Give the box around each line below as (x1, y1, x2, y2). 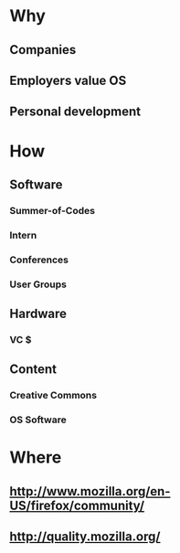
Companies (9, 42, 77, 58)
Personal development (9, 104, 142, 120)
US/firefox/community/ (9, 497, 144, 513)
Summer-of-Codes (9, 204, 96, 217)
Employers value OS (9, 72, 127, 88)
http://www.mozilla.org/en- (9, 484, 171, 499)
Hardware (9, 306, 67, 322)
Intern (9, 229, 37, 241)
